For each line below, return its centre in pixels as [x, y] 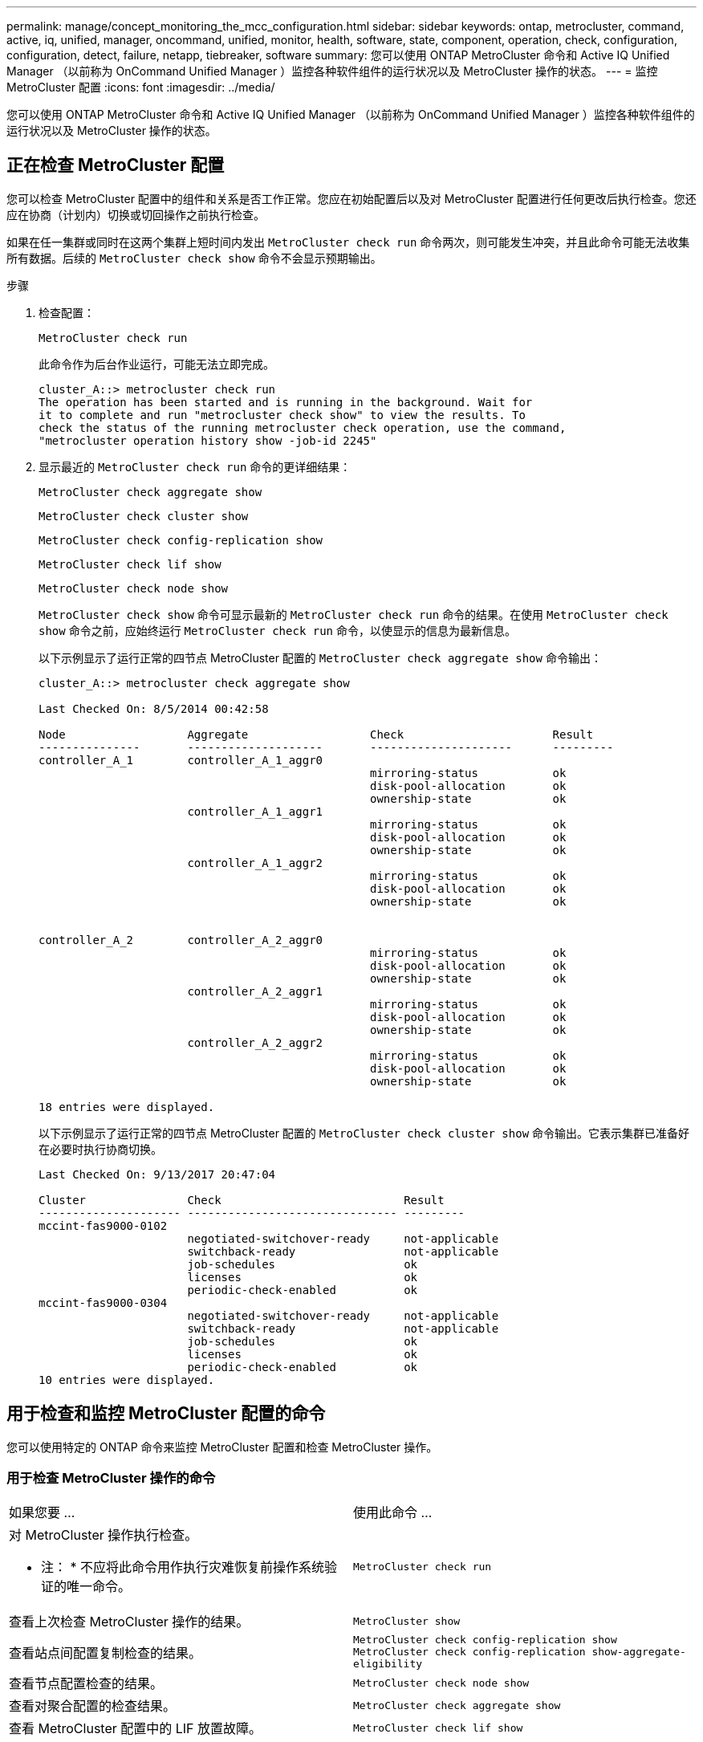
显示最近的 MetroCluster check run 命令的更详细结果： [195, 466]
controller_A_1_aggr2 [255, 863]
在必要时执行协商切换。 [100, 1149]
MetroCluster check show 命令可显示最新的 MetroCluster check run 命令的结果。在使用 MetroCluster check [354, 614]
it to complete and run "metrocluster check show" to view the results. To [282, 415]
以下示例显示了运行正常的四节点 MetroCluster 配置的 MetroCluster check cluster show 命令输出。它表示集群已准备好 [364, 1133]
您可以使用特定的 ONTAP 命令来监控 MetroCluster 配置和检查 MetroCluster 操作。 [222, 1447]
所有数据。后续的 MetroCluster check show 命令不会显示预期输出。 [194, 258]
